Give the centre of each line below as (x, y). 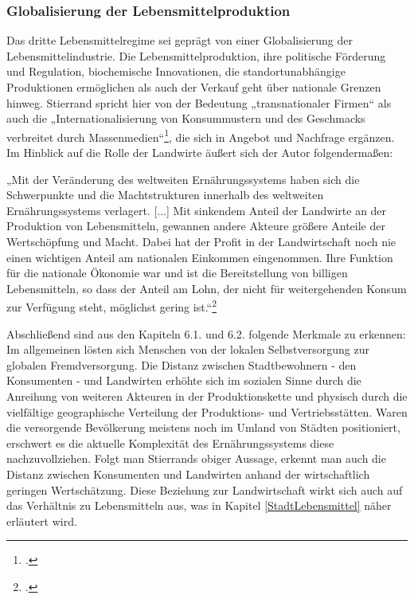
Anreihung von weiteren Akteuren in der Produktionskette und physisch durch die (207, 396)
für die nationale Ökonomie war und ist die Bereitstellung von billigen (177, 273)
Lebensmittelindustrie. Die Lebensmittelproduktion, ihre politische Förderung (196, 55)
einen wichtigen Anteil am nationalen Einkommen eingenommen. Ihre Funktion (200, 257)
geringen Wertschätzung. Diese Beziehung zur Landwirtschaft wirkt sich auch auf (205, 489)
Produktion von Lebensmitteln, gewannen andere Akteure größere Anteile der (196, 226)
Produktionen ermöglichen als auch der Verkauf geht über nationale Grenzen (194, 87)
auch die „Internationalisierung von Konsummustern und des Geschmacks (186, 118)
